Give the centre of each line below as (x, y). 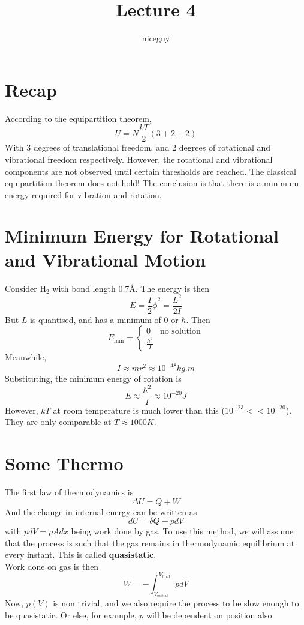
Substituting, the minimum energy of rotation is (93, 379)
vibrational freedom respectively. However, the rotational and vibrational (139, 159)
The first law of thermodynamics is (69, 491)
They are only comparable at (58, 422)
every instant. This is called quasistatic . (81, 554)
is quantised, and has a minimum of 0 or (104, 319)
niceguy (156, 38)
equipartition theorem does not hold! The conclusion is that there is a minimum (152, 183)
